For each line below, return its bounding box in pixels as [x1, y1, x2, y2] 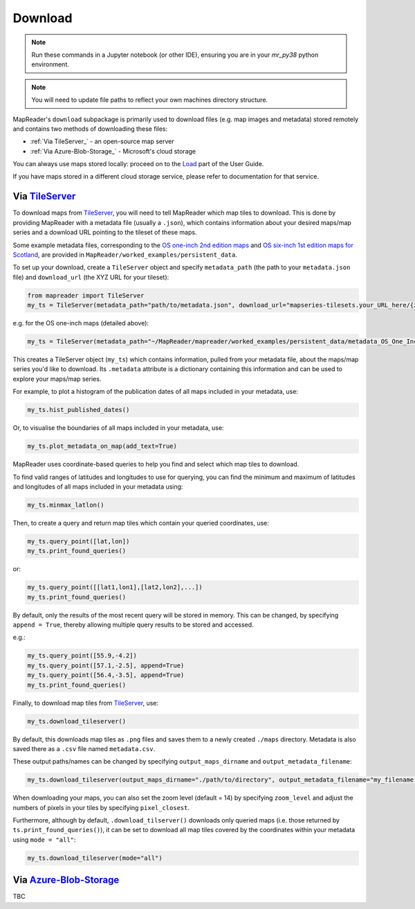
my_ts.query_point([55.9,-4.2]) [27, 651, 138, 660]
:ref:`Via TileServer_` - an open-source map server [30, 137, 174, 145]
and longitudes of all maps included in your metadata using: [12, 482, 183, 491]
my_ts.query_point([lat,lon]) [27, 537, 130, 545]
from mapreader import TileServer [27, 291, 145, 299]
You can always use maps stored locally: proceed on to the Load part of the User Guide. [12, 160, 264, 168]
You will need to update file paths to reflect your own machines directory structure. [31, 96, 268, 104]
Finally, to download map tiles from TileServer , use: [12, 699, 159, 707]
